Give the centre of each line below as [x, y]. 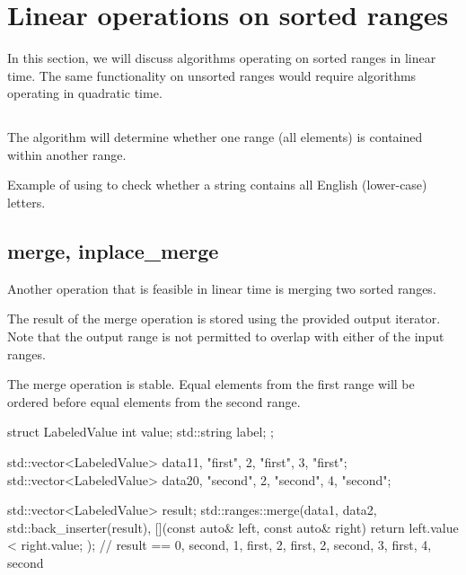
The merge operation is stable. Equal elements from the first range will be [211, 384]
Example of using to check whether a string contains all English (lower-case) [217, 185]
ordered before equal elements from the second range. [154, 401]
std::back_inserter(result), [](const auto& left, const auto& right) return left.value [233, 527]
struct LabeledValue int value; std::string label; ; [141, 432]
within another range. [67, 154]
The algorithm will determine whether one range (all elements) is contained [215, 137]
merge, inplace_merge [113, 251]
